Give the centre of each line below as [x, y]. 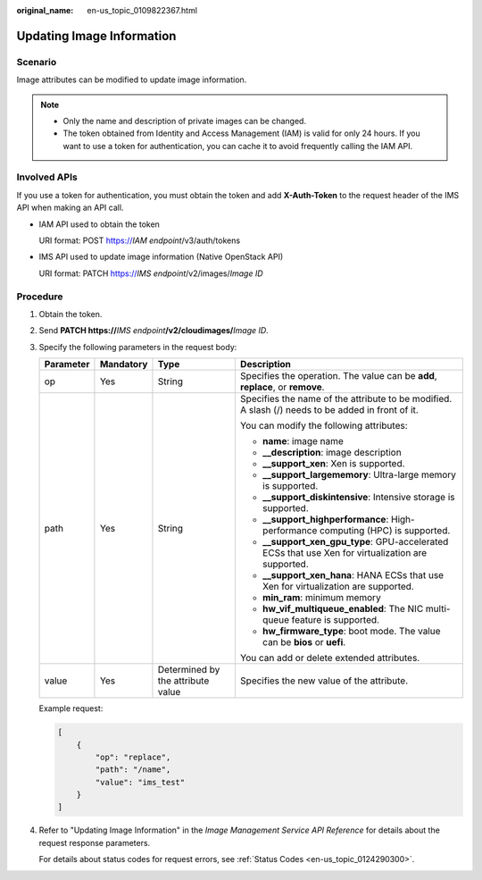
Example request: [71, 708]
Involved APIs [47, 177]
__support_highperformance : [325, 520]
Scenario [37, 62]
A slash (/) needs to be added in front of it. [329, 410]
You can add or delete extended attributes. [330, 658]
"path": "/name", [133, 770]
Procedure [40, 297]
